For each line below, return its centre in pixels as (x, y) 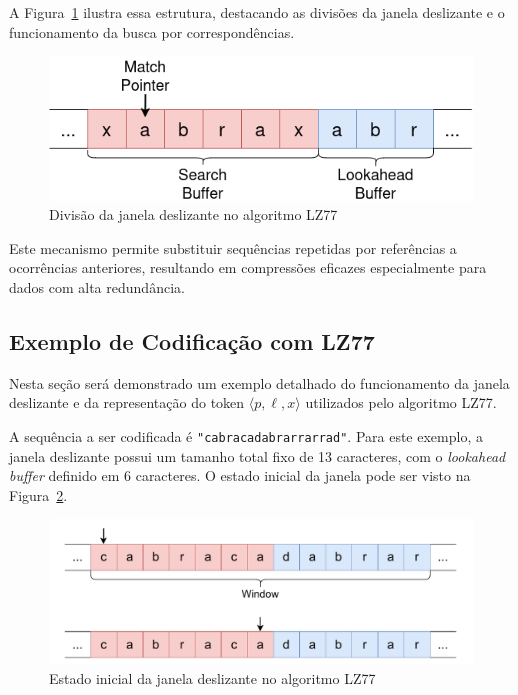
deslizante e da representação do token (127, 402)
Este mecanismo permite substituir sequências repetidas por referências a (233, 247)
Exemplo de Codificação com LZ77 (192, 340)
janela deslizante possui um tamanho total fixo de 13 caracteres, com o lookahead (257, 455)
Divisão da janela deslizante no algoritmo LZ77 (193, 214)
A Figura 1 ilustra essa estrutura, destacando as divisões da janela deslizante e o (257, 12)
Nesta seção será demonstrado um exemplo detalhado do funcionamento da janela (259, 382)
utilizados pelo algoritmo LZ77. (401, 402)
